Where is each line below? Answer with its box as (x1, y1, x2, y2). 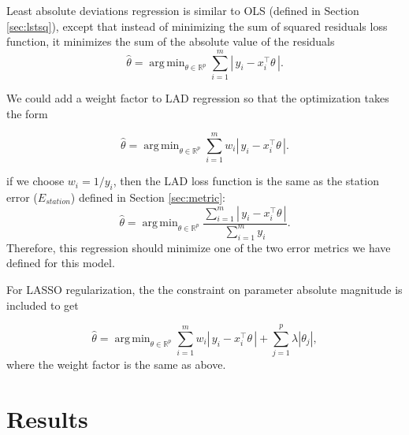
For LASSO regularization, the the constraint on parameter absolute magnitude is (6, 281, 403, 297)
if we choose (6, 173, 65, 189)
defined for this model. (6, 255, 115, 271)
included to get (6, 296, 79, 313)
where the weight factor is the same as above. (6, 356, 226, 373)
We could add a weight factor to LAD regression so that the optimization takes (6, 89, 389, 106)
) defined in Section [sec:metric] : (70, 189, 225, 206)
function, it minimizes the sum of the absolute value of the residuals (6, 33, 335, 50)
